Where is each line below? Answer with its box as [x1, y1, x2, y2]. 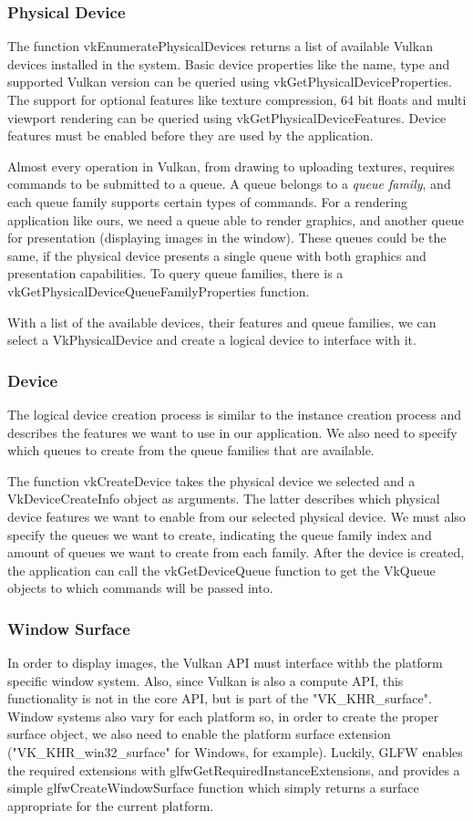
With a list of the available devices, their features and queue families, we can [7, 312, 437, 331]
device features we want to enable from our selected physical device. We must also [7, 506, 466, 525]
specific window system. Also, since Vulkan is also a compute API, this [7, 670, 404, 690]
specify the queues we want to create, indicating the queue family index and [7, 525, 432, 544]
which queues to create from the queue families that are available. [7, 441, 375, 460]
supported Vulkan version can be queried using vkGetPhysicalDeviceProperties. [7, 72, 452, 91]
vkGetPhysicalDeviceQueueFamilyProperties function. [7, 281, 310, 300]
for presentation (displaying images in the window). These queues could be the [7, 228, 447, 247]
